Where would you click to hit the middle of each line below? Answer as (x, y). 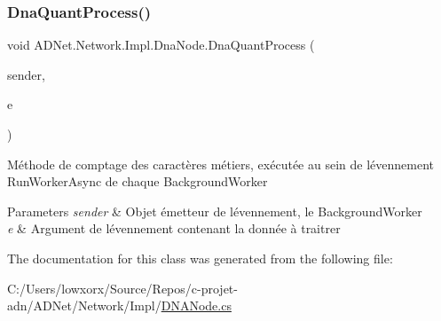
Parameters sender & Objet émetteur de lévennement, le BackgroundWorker (215, 211)
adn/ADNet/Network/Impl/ (84, 305)
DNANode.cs (196, 305)
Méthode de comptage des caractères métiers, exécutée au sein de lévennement (220, 164)
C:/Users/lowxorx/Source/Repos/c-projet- (122, 288)
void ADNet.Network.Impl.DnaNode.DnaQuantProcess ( (161, 45)
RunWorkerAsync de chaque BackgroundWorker (138, 181)
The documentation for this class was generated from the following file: (200, 258)
